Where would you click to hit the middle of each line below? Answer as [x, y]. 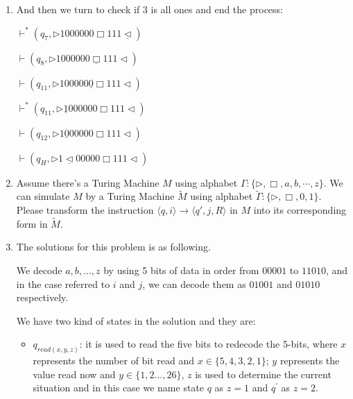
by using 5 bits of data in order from [181, 270]
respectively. [42, 297]
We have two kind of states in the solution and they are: [136, 320]
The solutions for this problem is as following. [113, 247]
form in [32, 223]
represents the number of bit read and [114, 360]
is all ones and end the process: [217, 9]
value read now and [74, 374]
